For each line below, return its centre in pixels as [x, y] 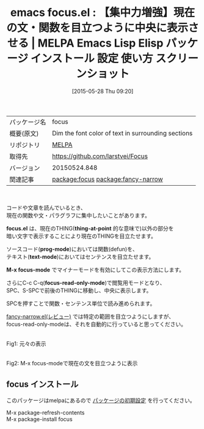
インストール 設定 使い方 [92, 59]
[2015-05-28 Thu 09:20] [103, 91]
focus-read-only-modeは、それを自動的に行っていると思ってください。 [96, 324]
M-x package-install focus [39, 419]
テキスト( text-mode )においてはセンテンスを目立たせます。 [80, 256]
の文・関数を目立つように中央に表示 [97, 28]
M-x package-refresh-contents [46, 412]
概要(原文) [24, 134]
